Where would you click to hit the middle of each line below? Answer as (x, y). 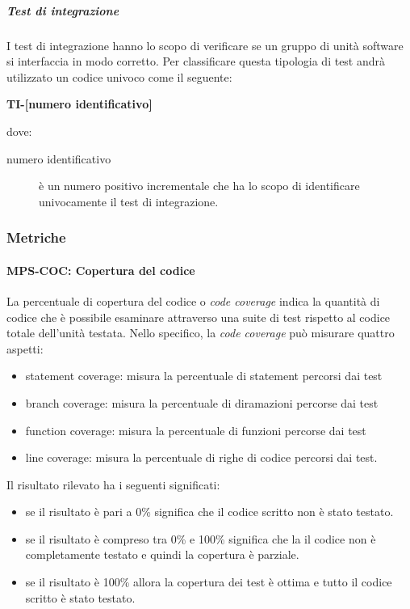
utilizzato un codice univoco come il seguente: (119, 76)
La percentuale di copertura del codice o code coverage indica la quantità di (193, 300)
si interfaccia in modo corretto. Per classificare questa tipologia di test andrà (196, 61)
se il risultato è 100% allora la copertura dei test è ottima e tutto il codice (209, 582)
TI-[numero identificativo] (79, 104)
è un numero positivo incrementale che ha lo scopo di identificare (199, 186)
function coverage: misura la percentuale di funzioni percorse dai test (196, 430)
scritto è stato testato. (80, 597)
